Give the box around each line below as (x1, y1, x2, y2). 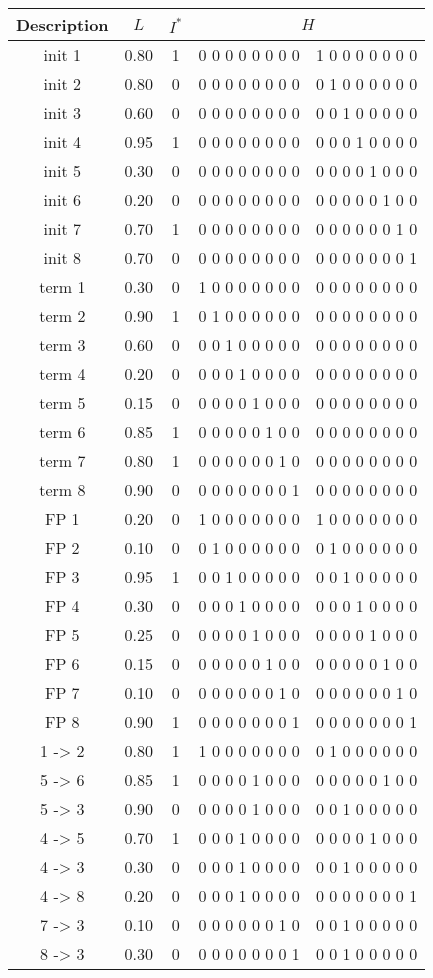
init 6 (43, 188, 81, 211)
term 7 (39, 449, 86, 472)
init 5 (43, 159, 81, 182)
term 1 (39, 275, 86, 298)
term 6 (39, 420, 86, 443)
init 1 (43, 43, 81, 66)
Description (16, 13, 109, 36)
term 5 (39, 391, 86, 414)
